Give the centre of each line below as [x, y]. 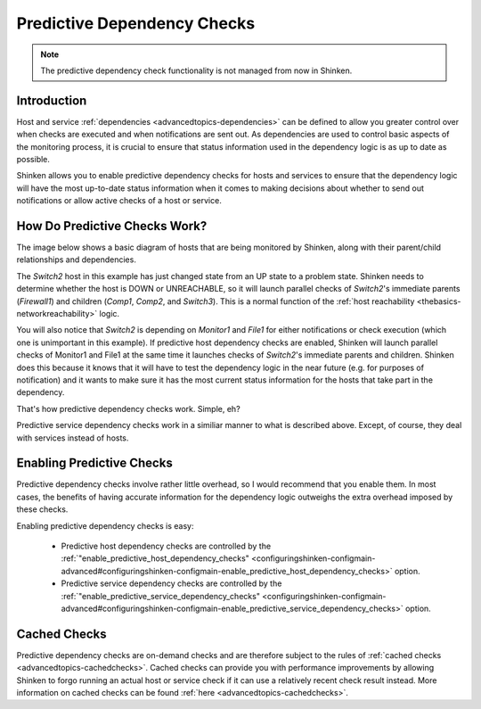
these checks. [42, 509]
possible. [33, 160]
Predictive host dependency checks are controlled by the [166, 546]
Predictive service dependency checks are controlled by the [171, 583]
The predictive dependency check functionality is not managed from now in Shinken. [196, 70]
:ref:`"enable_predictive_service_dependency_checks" [160, 596]
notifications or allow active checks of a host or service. [119, 201]
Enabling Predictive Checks [94, 463]
